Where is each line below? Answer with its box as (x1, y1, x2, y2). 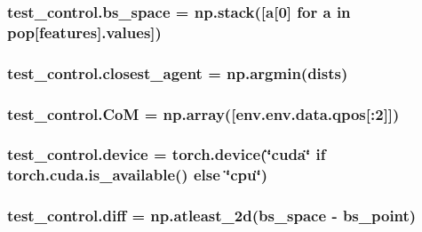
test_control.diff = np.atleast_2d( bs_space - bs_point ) (7, 204, 417, 227)
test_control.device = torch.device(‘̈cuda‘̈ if (7, 143, 326, 165)
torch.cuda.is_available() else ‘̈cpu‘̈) (7, 164, 268, 186)
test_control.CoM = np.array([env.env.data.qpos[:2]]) (7, 102, 400, 124)
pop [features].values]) (7, 20, 162, 43)
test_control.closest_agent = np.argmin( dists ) (7, 61, 348, 84)
